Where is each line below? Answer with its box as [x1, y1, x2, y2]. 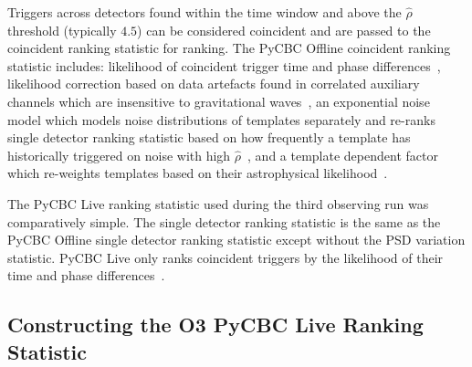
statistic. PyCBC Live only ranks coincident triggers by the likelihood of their [7, 247, 444, 267]
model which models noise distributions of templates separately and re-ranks [7, 110, 435, 129]
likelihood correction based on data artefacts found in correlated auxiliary [7, 74, 420, 93]
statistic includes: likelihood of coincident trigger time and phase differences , [7, 56, 441, 75]
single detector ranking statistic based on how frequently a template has [7, 128, 411, 147]
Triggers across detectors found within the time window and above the [7, 3, 402, 21]
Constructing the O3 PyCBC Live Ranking [7, 310, 424, 339]
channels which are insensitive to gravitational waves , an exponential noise [7, 91, 430, 110]
